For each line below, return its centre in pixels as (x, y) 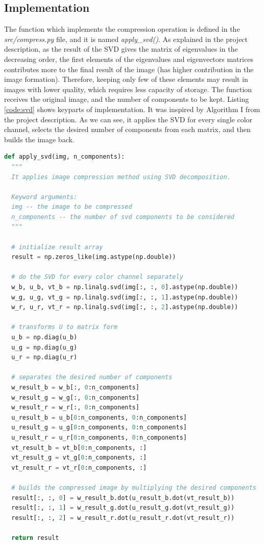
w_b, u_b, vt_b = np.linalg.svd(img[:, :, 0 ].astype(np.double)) (125, 287)
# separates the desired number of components (92, 377)
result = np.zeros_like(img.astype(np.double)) (94, 257)
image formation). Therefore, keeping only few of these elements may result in (126, 79)
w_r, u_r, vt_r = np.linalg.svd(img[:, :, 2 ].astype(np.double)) (125, 307)
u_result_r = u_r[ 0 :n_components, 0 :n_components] (99, 437)
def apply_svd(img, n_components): (65, 157)
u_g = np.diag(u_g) (44, 347)
